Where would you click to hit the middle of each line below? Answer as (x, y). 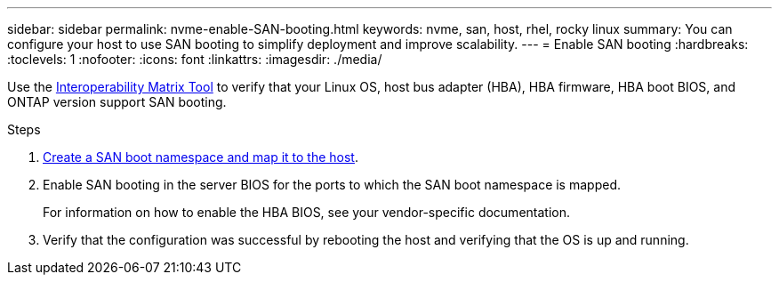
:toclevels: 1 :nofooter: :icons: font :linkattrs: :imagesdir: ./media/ (195, 59)
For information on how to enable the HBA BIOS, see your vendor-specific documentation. (306, 212)
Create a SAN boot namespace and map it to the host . (201, 157)
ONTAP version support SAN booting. (117, 102)
